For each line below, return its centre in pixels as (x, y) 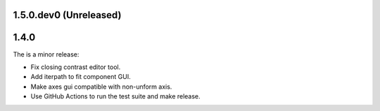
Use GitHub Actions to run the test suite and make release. (115, 96)
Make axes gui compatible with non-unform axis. (101, 87)
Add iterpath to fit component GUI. (81, 77)
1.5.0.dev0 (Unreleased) (67, 15)
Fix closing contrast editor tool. (76, 67)
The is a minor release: (46, 54)
